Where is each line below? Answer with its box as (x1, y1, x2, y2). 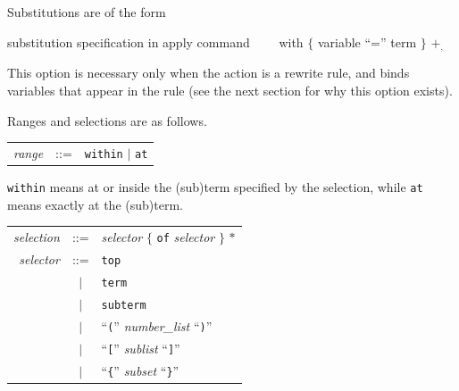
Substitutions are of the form (7, 3, 166, 21)
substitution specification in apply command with (7, 32, 304, 51)
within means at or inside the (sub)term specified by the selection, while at (7, 178, 423, 196)
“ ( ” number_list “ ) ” (101, 316, 213, 335)
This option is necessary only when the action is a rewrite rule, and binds (7, 63, 410, 82)
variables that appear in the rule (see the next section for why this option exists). (7, 80, 453, 99)
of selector (156, 228, 215, 246)
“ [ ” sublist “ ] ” (101, 338, 180, 357)
